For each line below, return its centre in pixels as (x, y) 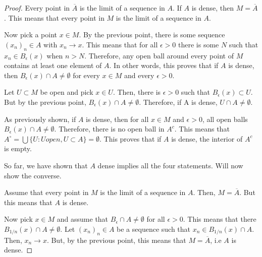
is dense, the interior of (207, 138)
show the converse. (33, 175)
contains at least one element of (53, 65)
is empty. (18, 148)
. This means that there (220, 219)
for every (86, 75)
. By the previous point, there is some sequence (152, 35)
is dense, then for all (117, 119)
